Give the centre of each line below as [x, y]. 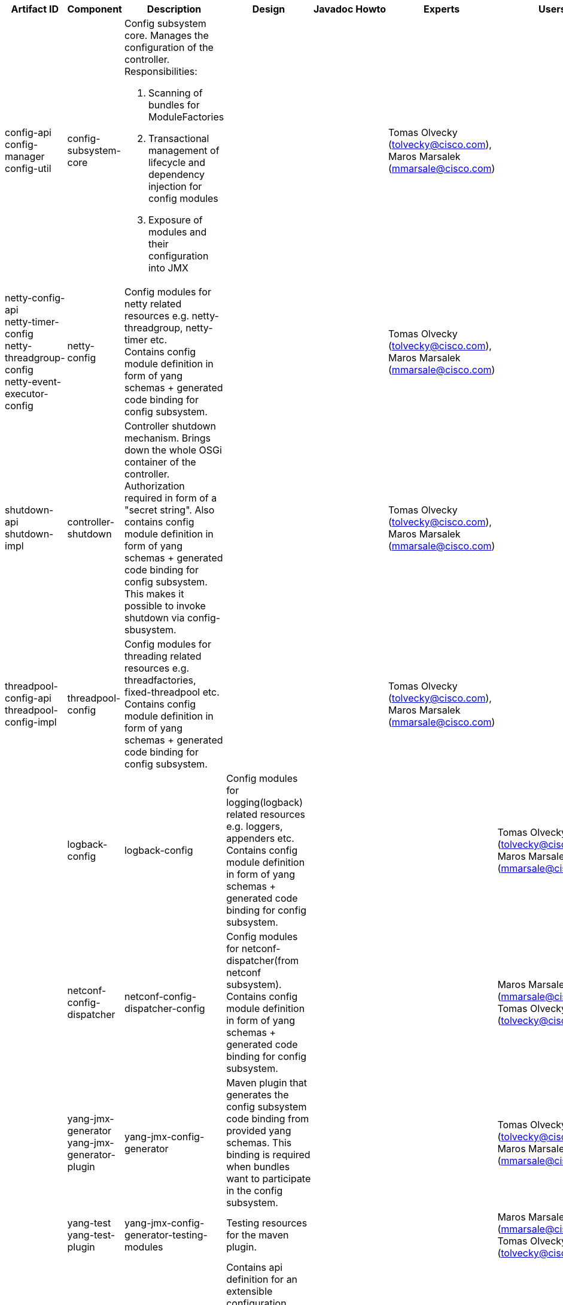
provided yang [259, 1131]
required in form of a [171, 498]
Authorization [154, 486]
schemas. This [259, 1143]
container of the [160, 462]
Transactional [179, 138]
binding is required [268, 1155]
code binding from [268, 1119]
